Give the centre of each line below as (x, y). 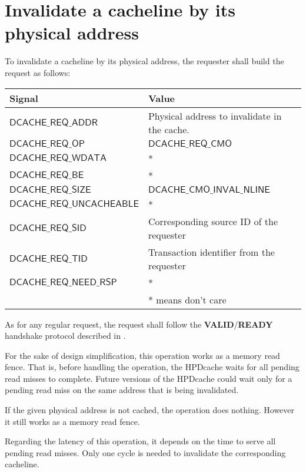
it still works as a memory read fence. (72, 421)
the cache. (169, 129)
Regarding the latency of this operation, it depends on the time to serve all (140, 441)
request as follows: (38, 72)
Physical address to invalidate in (215, 115)
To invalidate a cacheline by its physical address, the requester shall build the (144, 61)
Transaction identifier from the (211, 252)
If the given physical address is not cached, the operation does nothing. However (150, 410)
